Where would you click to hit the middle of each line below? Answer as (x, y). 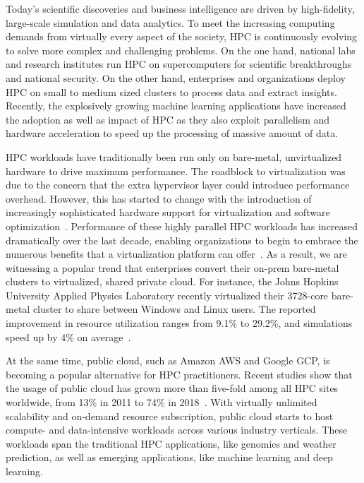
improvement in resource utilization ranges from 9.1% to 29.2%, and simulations (179, 323)
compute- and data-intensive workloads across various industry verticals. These (177, 430)
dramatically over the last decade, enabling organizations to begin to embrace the (182, 240)
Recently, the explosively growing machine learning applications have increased (176, 106)
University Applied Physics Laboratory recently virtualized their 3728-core (167, 295)
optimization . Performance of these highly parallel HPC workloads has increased (182, 226)
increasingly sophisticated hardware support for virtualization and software (168, 212)
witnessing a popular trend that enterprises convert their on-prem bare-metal (172, 267)
